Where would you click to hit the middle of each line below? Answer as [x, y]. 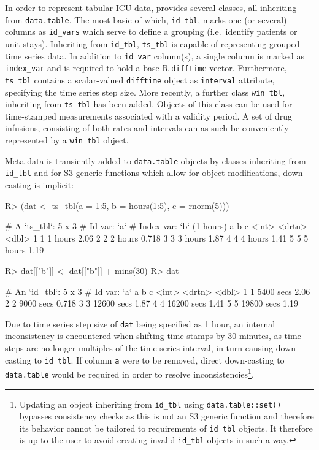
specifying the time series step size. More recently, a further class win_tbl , [145, 92]
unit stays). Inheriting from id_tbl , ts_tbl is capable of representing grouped [152, 43]
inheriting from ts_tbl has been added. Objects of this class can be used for [149, 104]
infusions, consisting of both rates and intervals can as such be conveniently [147, 128]
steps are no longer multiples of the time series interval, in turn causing [139, 348]
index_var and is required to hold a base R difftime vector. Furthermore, [146, 68]
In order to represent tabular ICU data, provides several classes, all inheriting [151, 7]
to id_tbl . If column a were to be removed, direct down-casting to [159, 360]
